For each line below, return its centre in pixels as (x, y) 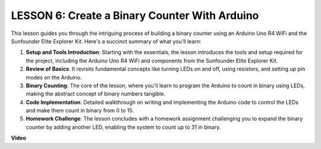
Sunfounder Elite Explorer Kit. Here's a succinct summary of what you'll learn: (106, 41)
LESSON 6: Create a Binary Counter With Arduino (135, 15)
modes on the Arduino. (54, 77)
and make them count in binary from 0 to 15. (80, 110)
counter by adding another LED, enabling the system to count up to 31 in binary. (123, 127)
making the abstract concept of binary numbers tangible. (96, 94)
